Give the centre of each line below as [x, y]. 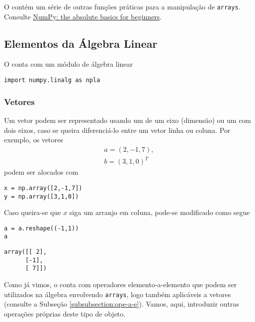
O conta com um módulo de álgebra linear [69, 64]
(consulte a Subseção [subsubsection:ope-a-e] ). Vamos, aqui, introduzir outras [122, 304]
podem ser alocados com [41, 172]
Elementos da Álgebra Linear [81, 43]
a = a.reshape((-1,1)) [42, 228]
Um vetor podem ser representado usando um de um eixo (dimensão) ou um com [128, 120]
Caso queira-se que [33, 212]
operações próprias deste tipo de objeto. [65, 313]
